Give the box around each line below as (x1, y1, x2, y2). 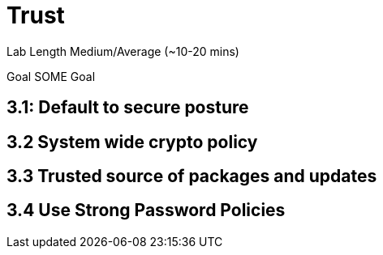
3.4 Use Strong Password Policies (6, 200, 286, 221)
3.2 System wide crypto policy (6, 131, 258, 152)
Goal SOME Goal (6, 69, 96, 83)
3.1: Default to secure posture (6, 97, 249, 118)
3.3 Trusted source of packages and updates (6, 166, 377, 187)
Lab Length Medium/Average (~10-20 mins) (6, 44, 239, 58)
